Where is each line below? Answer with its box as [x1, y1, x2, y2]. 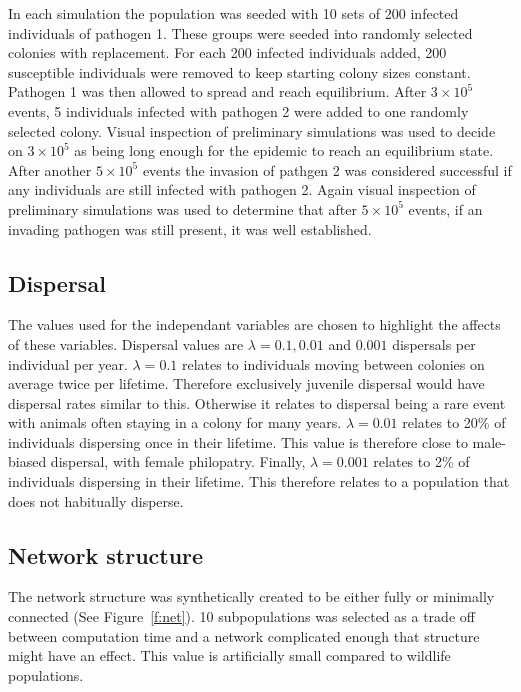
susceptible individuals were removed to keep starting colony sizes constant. [8, 61, 471, 82]
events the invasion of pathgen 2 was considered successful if [142, 159, 512, 180]
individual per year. [8, 353, 128, 374]
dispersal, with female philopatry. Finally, [50, 451, 306, 472]
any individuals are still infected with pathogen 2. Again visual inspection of [8, 179, 476, 200]
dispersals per [392, 333, 476, 354]
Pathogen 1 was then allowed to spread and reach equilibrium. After [8, 81, 427, 102]
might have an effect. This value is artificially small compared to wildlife [8, 645, 451, 666]
